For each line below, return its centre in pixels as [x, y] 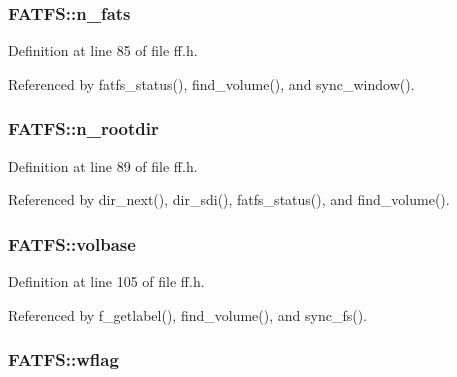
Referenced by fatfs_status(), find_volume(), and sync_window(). [211, 83]
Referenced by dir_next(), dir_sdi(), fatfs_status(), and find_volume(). [229, 199]
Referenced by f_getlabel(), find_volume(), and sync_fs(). [187, 314]
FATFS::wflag [63, 359]
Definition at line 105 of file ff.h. [106, 281]
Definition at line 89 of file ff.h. [103, 165]
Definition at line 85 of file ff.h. [103, 50]
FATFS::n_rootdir [83, 128]
